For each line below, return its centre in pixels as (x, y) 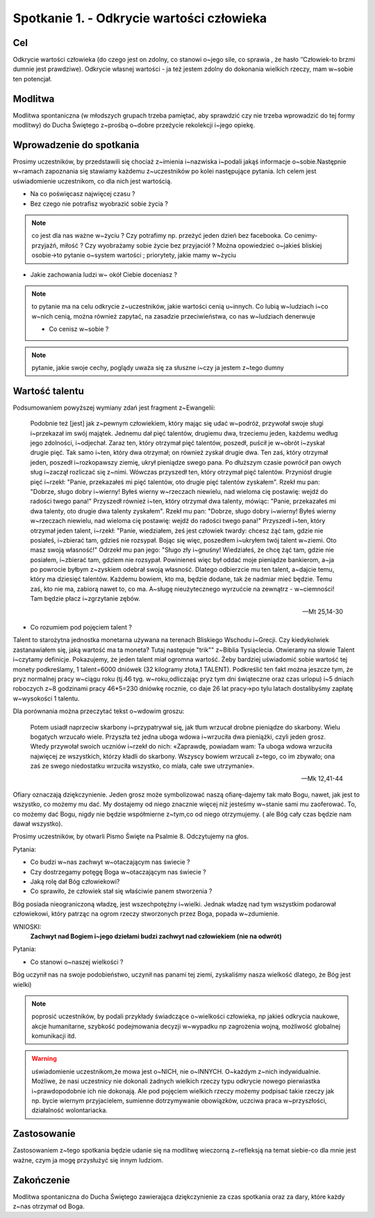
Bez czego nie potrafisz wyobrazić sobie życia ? (99, 203)
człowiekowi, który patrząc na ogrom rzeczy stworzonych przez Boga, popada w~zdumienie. (146, 914)
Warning (44, 1059)
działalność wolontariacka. (69, 1110)
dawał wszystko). (38, 824)
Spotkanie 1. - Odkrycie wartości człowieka (140, 18)
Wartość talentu (49, 391)
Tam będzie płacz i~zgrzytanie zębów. (85, 599)
